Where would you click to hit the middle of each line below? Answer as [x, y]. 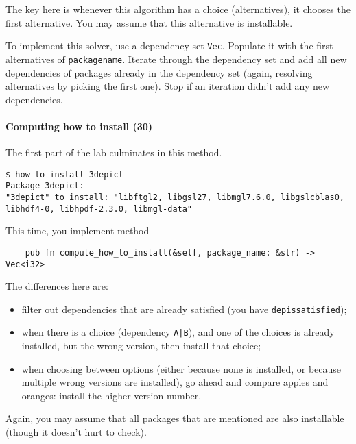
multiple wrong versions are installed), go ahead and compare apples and [175, 382]
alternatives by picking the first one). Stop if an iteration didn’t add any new [168, 86]
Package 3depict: [45, 186]
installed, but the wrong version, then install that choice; [141, 346]
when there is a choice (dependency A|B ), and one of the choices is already [178, 332]
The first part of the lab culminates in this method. [114, 152]
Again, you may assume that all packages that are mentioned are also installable [175, 418]
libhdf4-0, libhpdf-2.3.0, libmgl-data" [99, 209]
